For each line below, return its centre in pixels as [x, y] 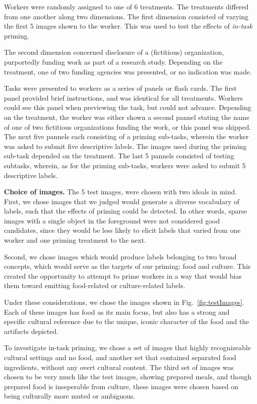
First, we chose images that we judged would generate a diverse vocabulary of [122, 201]
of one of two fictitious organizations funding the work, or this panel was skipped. [128, 127]
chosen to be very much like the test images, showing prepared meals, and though [128, 377]
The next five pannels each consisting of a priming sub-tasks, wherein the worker [126, 136]
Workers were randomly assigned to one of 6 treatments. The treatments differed [126, 6]
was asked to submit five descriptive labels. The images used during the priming [125, 146]
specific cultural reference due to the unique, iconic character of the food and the [127, 321]
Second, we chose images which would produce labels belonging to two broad [120, 256]
